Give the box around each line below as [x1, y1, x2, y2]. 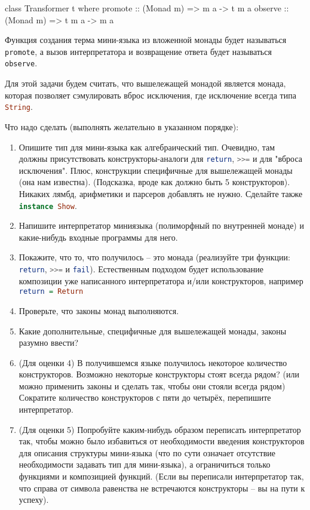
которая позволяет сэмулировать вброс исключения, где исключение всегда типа [5, 88, 296, 101]
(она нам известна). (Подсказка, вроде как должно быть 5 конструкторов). [19, 176, 290, 188]
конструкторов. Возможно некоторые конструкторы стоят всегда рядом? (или [19, 368, 299, 380]
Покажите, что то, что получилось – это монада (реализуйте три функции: [19, 251, 290, 263]
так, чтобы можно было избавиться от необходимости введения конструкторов [19, 435, 305, 447]
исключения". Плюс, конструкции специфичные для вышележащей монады [19, 164, 293, 176]
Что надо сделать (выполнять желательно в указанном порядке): [5, 120, 239, 133]
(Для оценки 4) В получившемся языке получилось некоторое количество [19, 356, 287, 368]
